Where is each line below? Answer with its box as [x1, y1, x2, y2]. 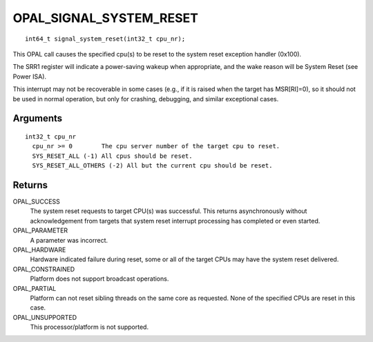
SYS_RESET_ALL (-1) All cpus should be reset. [32, 152, 193, 160]
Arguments [12, 112, 63, 124]
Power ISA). [12, 72, 47, 81]
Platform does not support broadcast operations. [30, 274, 169, 283]
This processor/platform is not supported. [30, 323, 149, 331]
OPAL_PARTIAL [12, 284, 57, 292]
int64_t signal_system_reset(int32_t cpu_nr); [25, 34, 186, 43]
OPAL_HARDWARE [12, 245, 66, 254]
